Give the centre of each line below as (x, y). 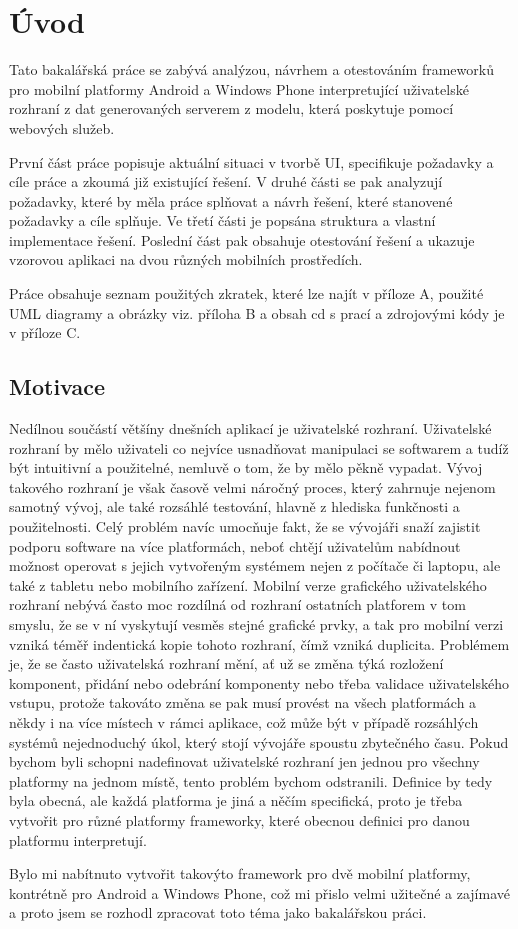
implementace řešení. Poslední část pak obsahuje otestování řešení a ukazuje (242, 239)
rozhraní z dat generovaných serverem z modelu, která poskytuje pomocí (231, 108)
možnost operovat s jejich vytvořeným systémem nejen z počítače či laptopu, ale (255, 565)
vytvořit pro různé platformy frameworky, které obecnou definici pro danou (239, 819)
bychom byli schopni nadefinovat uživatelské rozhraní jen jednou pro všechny (244, 761)
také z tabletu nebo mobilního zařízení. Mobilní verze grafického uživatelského (248, 584)
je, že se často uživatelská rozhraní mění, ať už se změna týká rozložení (226, 663)
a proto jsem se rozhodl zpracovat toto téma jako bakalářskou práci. (218, 912)
